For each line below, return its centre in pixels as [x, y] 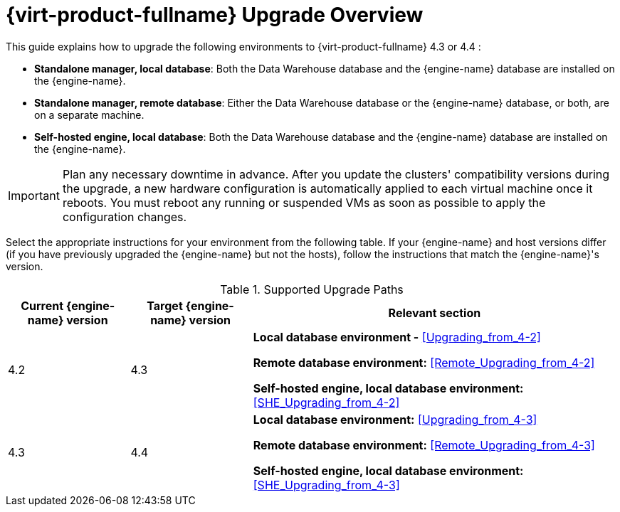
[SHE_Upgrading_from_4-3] [326, 485]
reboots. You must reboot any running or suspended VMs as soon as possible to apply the [304, 202]
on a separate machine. [89, 114]
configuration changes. [125, 217]
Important [34, 195]
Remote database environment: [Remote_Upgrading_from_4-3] [424, 445]
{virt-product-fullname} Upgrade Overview [215, 15]
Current [42, 305]
